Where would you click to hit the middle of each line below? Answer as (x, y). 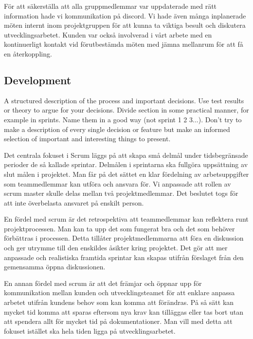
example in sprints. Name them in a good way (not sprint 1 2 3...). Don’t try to (123, 119)
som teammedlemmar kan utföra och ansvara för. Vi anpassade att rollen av (117, 183)
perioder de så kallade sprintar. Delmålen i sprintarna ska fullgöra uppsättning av (126, 164)
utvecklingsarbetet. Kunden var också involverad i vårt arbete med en (108, 34)
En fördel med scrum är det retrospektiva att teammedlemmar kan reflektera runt (126, 219)
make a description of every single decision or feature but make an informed (117, 129)
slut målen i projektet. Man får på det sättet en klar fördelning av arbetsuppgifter (126, 174)
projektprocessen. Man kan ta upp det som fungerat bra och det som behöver (119, 228)
